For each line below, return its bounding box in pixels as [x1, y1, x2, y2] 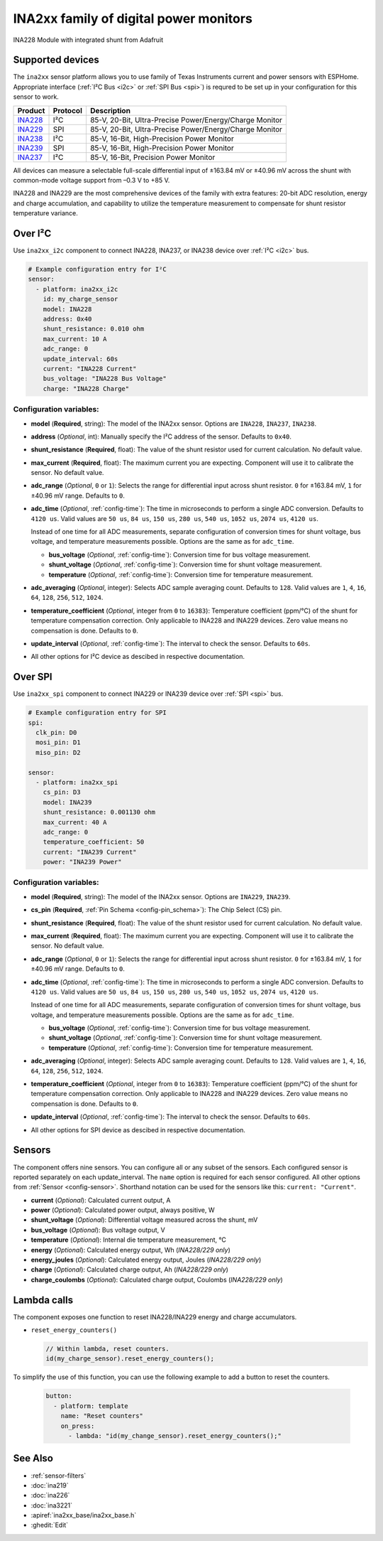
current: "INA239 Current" [43, 848, 138, 856]
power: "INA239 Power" [43, 858, 122, 866]
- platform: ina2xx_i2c [35, 285, 118, 293]
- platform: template [53, 1402, 129, 1410]
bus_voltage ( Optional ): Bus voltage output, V [30, 1225, 166, 1234]
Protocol [52, 105, 83, 115]
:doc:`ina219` [30, 1481, 69, 1489]
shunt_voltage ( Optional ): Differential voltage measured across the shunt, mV [30, 1215, 258, 1224]
